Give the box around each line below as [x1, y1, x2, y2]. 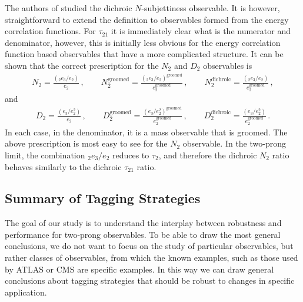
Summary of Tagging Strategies [5, 189, 201, 207]
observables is [203, 59, 252, 71]
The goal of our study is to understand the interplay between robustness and [5, 217, 282, 229]
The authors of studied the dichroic [5, 2, 132, 14]
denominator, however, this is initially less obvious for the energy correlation [5, 36, 281, 48]
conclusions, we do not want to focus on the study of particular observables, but [5, 240, 294, 252]
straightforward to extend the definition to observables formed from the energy [5, 13, 289, 25]
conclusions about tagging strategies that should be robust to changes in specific [5, 274, 295, 287]
